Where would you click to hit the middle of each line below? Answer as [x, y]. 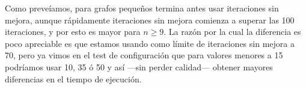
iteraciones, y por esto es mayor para [73, 32]
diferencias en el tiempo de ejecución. [73, 78]
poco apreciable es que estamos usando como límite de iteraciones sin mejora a [150, 43]
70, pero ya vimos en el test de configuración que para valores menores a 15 [144, 55]
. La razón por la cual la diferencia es [232, 32]
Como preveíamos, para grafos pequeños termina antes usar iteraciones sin [142, 8]
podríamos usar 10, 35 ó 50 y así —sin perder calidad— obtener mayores [139, 66]
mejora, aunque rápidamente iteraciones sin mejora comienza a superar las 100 [150, 20]
